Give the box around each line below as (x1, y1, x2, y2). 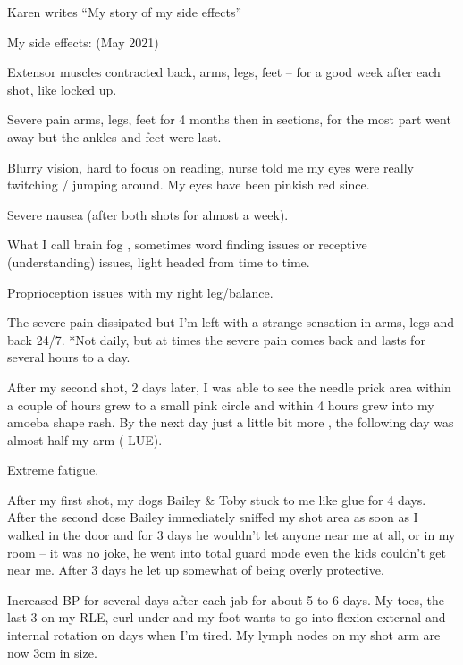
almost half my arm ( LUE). (7, 430, 163, 449)
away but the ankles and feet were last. (7, 127, 222, 146)
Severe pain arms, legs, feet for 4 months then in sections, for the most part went (7, 110, 451, 129)
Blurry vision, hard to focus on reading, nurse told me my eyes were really (7, 157, 414, 176)
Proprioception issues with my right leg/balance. (7, 282, 274, 301)
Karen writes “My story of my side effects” (7, 3, 242, 21)
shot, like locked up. (7, 80, 117, 98)
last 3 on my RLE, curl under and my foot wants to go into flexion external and (7, 608, 446, 627)
